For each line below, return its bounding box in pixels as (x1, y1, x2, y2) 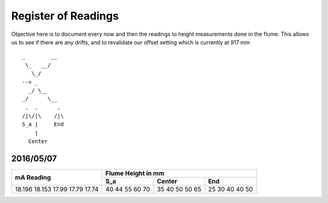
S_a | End (22, 121, 64, 128)
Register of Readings (11, 9, 119, 22)
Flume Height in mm (105, 169, 165, 177)
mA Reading (15, 173, 51, 182)
